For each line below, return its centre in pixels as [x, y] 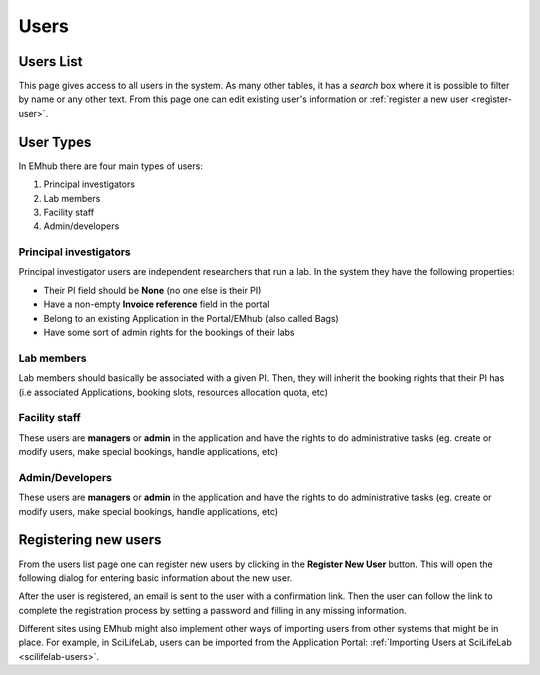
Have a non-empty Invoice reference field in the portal [156, 304]
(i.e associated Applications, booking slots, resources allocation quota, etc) [173, 392]
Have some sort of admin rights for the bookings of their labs [169, 332]
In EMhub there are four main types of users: [111, 166]
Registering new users [90, 540]
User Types [55, 141]
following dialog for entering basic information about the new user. [155, 577]
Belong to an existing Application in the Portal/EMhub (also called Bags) [191, 318]
